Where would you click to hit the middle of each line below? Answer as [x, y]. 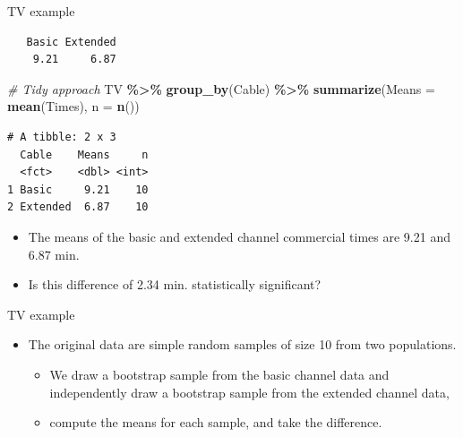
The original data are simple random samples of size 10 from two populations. [242, 344]
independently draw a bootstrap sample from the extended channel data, [249, 392]
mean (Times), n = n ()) [73, 106]
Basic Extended [71, 42]
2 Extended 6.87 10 [78, 207]
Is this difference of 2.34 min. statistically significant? [175, 284]
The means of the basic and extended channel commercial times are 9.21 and [239, 236]
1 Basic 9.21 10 [78, 189]
